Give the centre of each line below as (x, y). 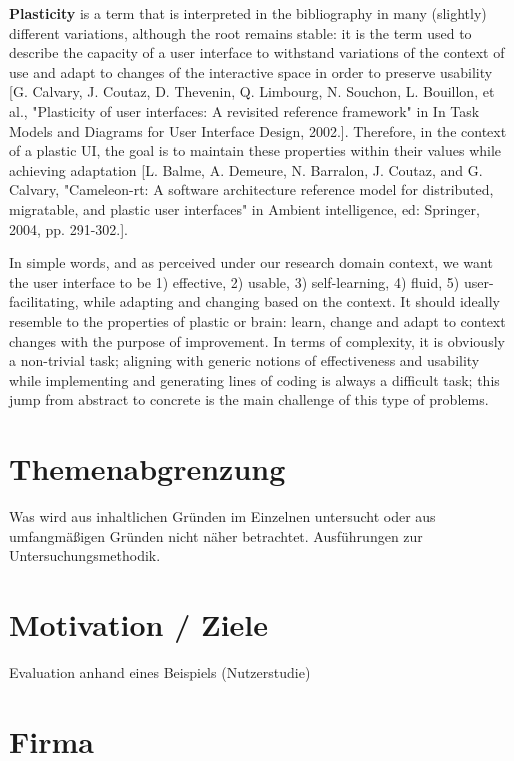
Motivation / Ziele (139, 623)
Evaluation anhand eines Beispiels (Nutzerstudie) (160, 671)
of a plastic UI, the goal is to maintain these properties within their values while (255, 150)
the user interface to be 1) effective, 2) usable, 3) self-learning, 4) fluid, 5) (234, 281)
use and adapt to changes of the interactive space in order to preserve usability (251, 71)
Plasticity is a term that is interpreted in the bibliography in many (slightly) (248, 13)
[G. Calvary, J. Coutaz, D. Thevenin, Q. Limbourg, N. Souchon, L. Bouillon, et (252, 91)
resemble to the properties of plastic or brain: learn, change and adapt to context (257, 320)
